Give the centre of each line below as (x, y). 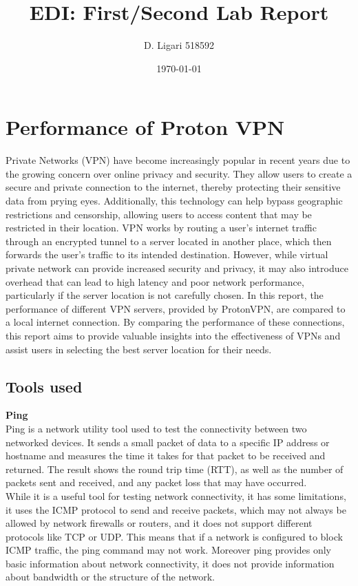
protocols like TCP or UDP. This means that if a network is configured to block (174, 536)
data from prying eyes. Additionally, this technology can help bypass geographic (174, 201)
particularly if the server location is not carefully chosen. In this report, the (165, 295)
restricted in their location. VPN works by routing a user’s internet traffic (161, 228)
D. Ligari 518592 (179, 45)
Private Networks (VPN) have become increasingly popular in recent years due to (178, 160)
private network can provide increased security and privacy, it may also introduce (177, 268)
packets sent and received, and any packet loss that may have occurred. (156, 482)
